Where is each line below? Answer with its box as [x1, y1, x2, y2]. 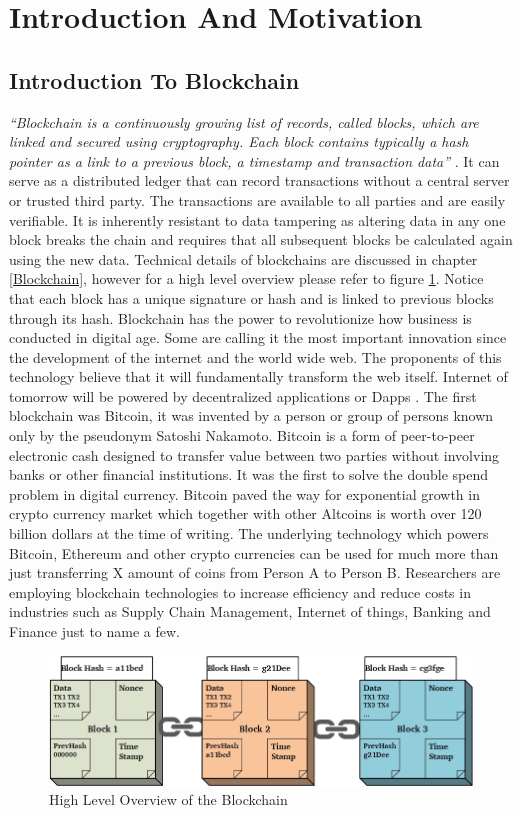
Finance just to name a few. [9, 621, 180, 642]
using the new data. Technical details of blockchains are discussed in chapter [9, 248, 478, 269]
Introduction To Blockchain [9, 64, 300, 95]
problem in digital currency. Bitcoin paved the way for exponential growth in [9, 483, 480, 504]
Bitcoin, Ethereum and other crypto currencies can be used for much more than [9, 542, 499, 563]
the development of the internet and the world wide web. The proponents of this [9, 346, 502, 367]
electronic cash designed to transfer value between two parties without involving [9, 444, 500, 465]
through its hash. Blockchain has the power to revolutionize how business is [9, 307, 472, 328]
